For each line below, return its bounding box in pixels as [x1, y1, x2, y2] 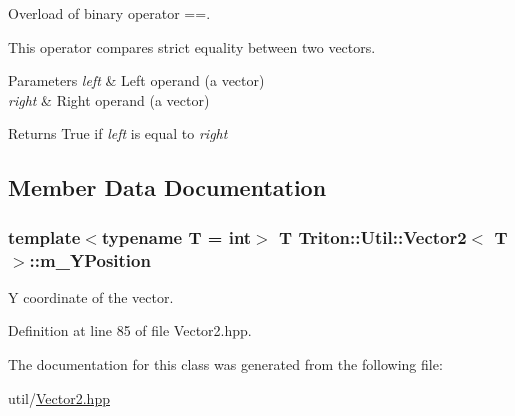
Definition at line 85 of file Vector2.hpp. [8, 320, 252, 341]
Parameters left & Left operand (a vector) [8, 70, 265, 91]
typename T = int [101, 224, 252, 249]
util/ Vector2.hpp [8, 387, 110, 408]
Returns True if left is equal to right [8, 123, 228, 144]
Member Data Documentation [8, 172, 327, 203]
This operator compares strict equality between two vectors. [8, 36, 376, 57]
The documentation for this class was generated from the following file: [8, 354, 443, 375]
